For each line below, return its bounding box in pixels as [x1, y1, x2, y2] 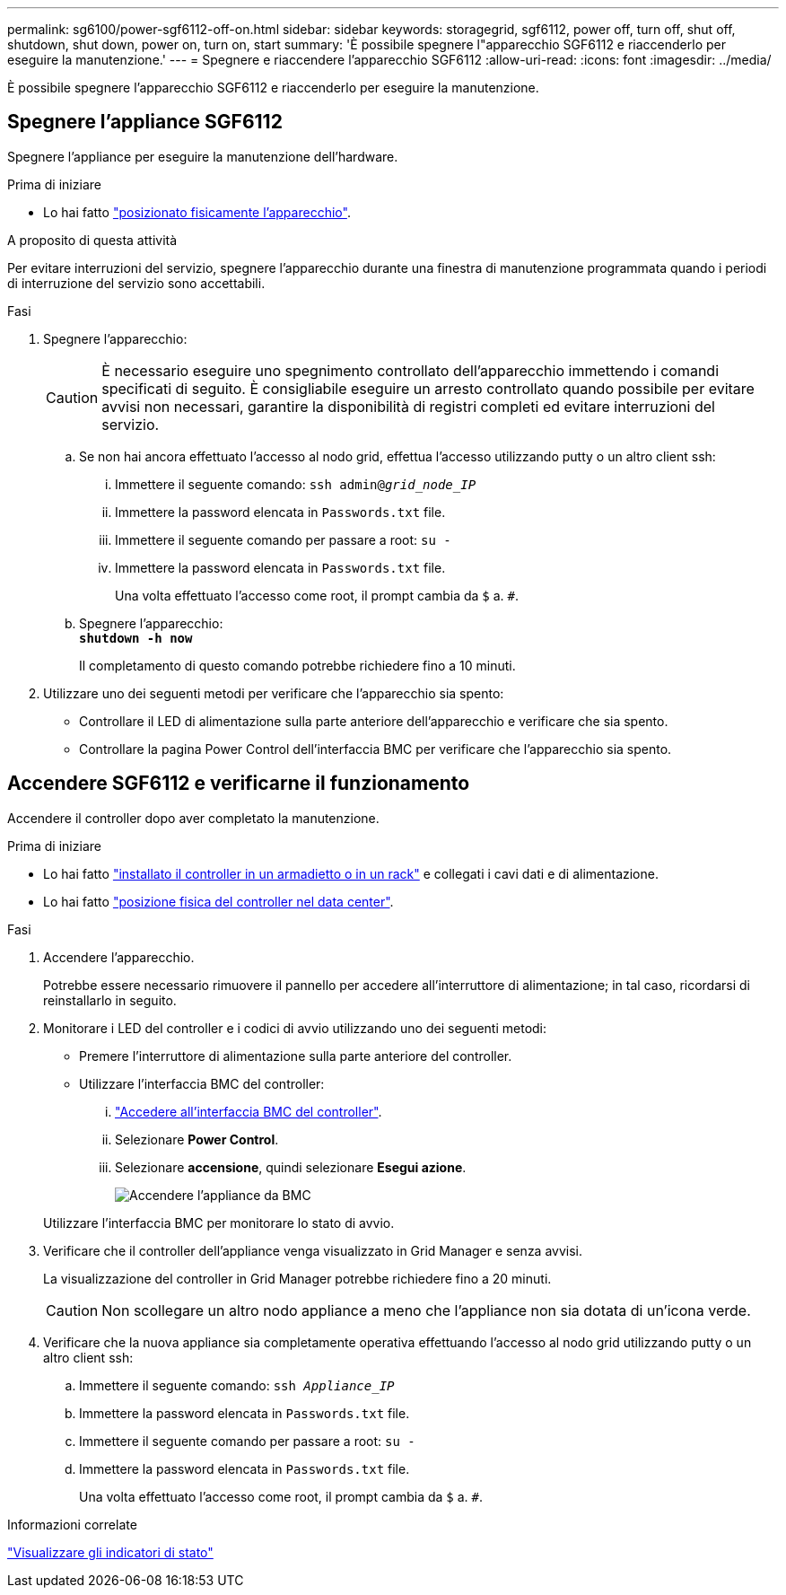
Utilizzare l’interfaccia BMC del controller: [79, 1075, 325, 1091]
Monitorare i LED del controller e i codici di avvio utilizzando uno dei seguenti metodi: [43, 1020, 547, 1036]
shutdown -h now [79, 630, 193, 645]
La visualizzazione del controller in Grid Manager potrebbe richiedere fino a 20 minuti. [43, 1270, 552, 1286]
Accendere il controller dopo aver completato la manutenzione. [7, 810, 380, 826]
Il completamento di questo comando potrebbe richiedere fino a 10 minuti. [79, 657, 516, 673]
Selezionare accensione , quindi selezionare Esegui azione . [115, 1159, 467, 1175]
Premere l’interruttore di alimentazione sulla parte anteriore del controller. [79, 1047, 512, 1064]
